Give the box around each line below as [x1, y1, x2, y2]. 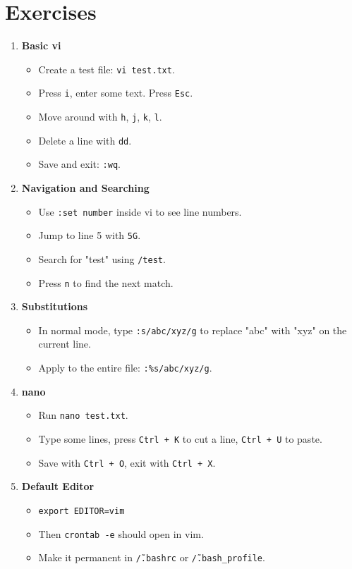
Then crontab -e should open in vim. [38, 526, 204, 541]
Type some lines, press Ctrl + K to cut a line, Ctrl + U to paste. [38, 431, 322, 446]
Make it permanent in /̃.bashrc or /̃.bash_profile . [38, 550, 265, 565]
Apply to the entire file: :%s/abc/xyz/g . [38, 360, 212, 375]
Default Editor [21, 479, 95, 494]
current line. [38, 336, 91, 351]
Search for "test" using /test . [38, 251, 166, 266]
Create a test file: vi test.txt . [38, 61, 175, 76]
